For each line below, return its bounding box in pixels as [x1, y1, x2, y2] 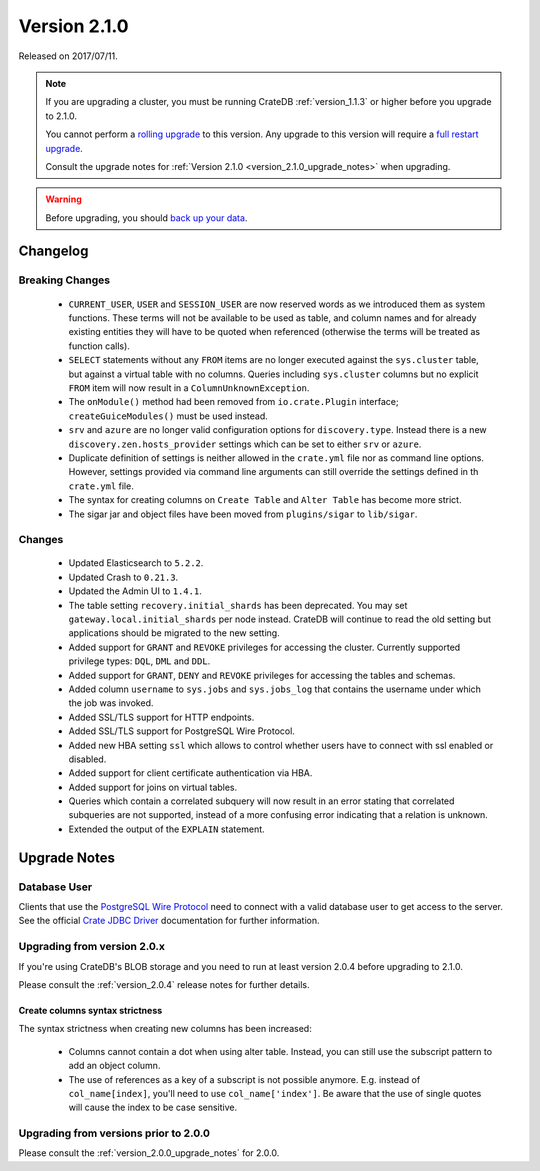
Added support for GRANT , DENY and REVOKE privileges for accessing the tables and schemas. [68, 669, 456, 681]
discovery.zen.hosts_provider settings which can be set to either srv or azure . [68, 438, 422, 450]
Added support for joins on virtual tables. [68, 781, 238, 793]
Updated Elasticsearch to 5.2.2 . [68, 557, 204, 569]
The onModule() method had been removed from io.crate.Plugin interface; [68, 396, 399, 408]
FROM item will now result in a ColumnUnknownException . [68, 381, 310, 394]
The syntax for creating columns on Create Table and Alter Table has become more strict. [68, 494, 462, 506]
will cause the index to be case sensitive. [68, 1101, 238, 1114]
